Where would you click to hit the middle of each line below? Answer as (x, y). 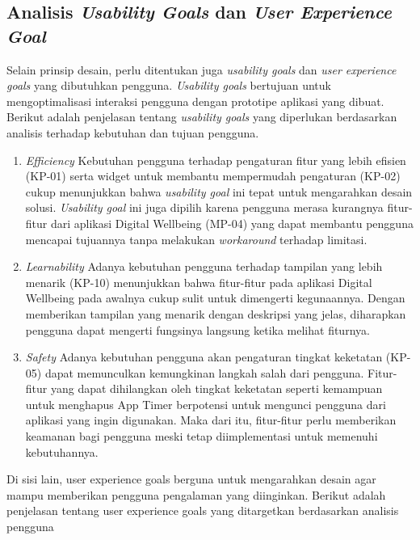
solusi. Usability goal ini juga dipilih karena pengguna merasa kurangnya (204, 207)
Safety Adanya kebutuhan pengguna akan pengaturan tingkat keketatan (204, 357)
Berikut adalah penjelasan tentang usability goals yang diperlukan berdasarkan (202, 117)
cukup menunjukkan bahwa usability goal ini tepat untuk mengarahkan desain (219, 191)
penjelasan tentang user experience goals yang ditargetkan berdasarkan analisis (203, 510)
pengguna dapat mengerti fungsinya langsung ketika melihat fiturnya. (197, 329)
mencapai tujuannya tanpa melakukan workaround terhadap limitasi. (196, 239)
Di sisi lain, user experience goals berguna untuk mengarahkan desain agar (191, 479)
